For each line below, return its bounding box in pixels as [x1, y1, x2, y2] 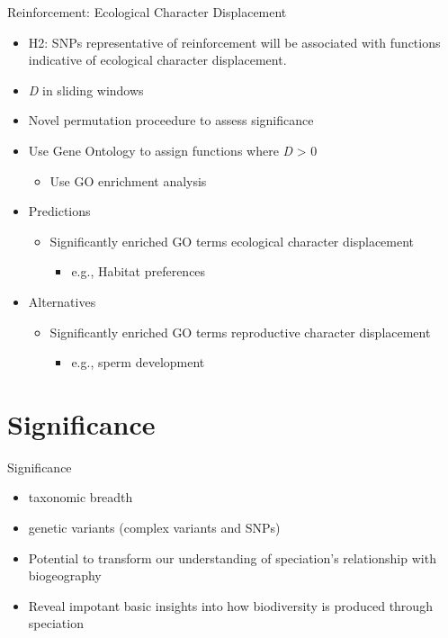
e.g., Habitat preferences [71, 262, 206, 281]
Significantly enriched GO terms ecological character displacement [49, 231, 415, 250]
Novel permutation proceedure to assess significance [28, 111, 314, 130]
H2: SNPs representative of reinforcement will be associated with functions [28, 32, 441, 51]
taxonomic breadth [28, 488, 133, 507]
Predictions [28, 202, 91, 220]
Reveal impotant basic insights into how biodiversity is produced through [28, 596, 433, 615]
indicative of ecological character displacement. [28, 50, 287, 69]
